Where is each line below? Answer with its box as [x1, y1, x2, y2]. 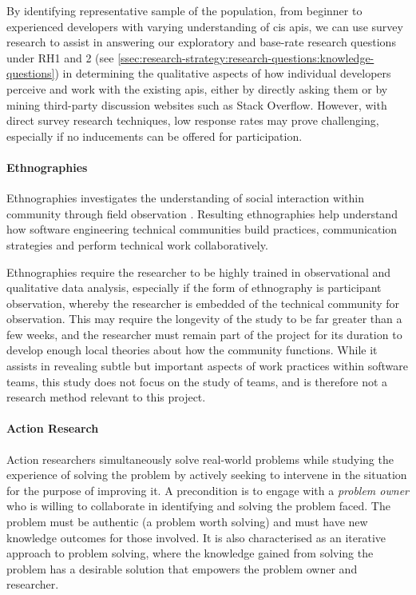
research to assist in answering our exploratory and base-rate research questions [6, 34, 396, 50]
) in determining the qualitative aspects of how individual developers [54, 65, 391, 82]
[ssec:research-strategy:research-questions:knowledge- [117, 49, 374, 66]
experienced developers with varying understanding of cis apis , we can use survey [6, 18, 403, 34]
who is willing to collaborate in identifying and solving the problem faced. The [6, 497, 390, 514]
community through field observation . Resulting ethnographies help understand [6, 205, 398, 222]
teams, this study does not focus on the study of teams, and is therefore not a [6, 373, 388, 389]
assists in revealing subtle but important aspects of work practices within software [6, 357, 408, 374]
